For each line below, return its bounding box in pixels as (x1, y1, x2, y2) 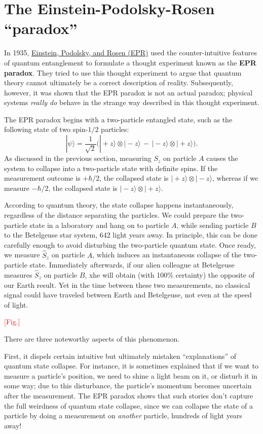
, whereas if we (212, 173, 258, 183)
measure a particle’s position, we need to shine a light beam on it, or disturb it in (4, 370, 257, 381)
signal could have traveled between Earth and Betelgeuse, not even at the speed (4, 289, 252, 300)
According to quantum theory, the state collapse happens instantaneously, (4, 199, 234, 210)
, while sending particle (176, 219, 249, 230)
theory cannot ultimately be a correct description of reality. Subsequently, (4, 77, 233, 88)
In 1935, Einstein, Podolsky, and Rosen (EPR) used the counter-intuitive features (4, 47, 257, 58)
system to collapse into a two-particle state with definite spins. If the (4, 162, 218, 173)
